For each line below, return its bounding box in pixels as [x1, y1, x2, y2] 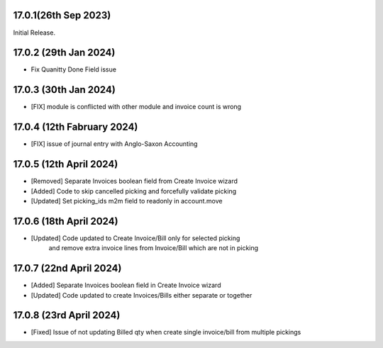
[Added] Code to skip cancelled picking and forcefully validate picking [30, 186, 237, 195]
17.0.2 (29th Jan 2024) [13, 47, 116, 59]
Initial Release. [13, 28, 56, 37]
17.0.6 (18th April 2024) [13, 215, 118, 227]
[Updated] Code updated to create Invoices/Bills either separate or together [30, 291, 252, 299]
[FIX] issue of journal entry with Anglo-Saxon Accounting [30, 140, 198, 148]
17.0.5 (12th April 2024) [13, 158, 118, 170]
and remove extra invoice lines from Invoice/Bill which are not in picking [48, 244, 259, 252]
